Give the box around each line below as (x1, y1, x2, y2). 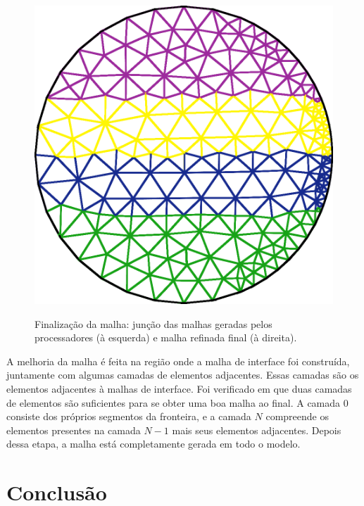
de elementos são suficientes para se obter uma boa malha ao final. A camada (6, 395, 341, 410)
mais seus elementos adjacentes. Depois (172, 422, 341, 437)
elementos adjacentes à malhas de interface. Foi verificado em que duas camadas (6, 381, 352, 396)
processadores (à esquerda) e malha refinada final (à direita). (34, 330, 297, 345)
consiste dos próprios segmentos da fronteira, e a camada (6, 409, 251, 424)
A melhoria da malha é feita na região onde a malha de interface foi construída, (6, 353, 350, 368)
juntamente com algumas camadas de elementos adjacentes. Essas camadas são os (6, 367, 359, 382)
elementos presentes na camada (6, 422, 141, 437)
